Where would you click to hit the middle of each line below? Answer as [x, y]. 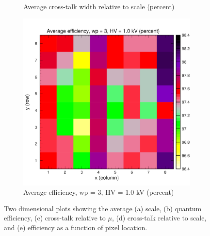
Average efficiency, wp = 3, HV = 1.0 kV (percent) [99, 192]
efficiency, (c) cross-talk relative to [55, 218]
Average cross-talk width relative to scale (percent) [99, 6]
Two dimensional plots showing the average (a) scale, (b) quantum [103, 208]
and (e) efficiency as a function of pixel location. [76, 227]
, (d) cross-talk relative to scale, [159, 218]
